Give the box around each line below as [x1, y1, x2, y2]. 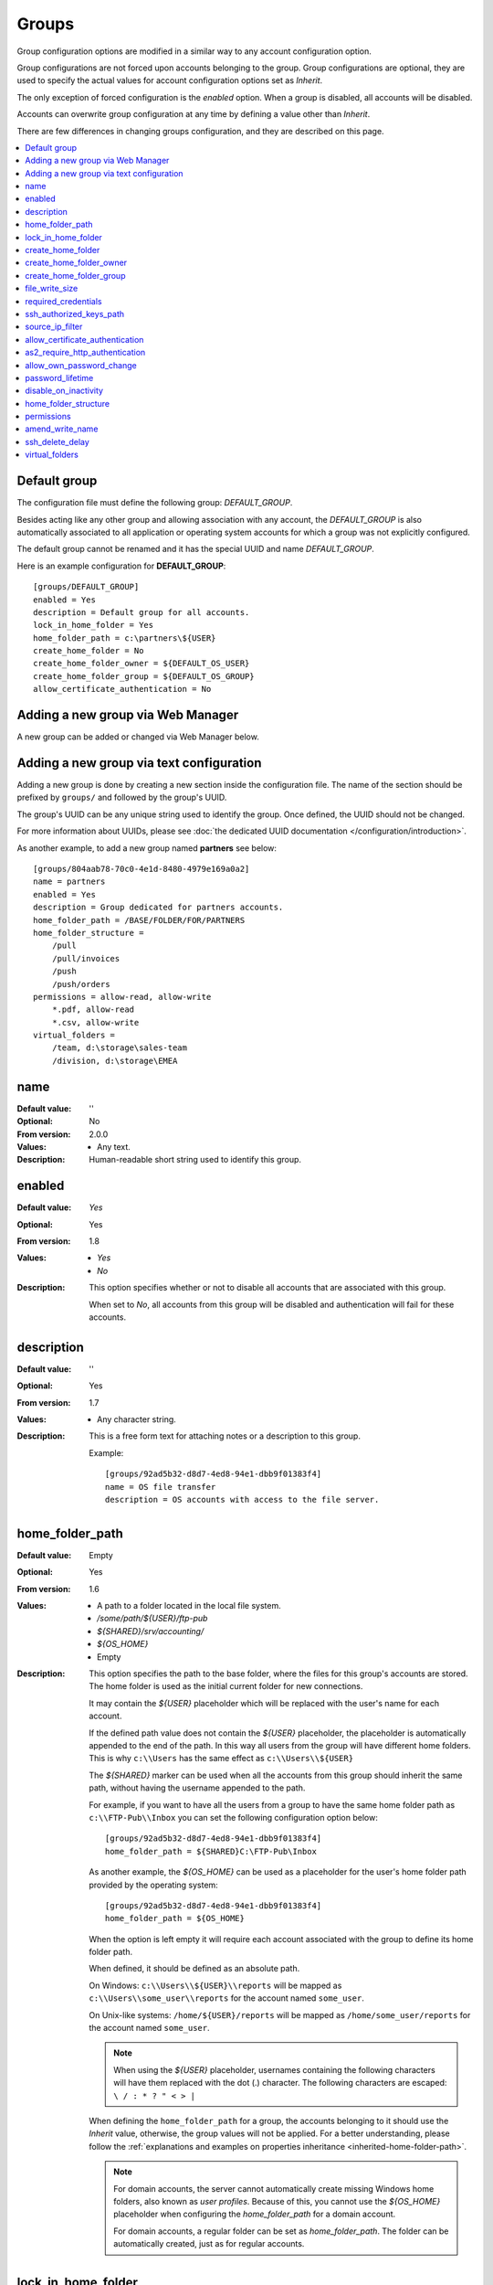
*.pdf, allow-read [51, 1004, 135, 1015]
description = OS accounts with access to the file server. [105, 1494, 380, 1505]
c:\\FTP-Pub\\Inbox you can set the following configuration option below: [89, 1812, 378, 1823]
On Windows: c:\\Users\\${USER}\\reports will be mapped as [89, 1980, 342, 1991]
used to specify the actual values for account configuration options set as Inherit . [16, 75, 323, 86]
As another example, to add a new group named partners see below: [16, 842, 278, 854]
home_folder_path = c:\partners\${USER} [33, 632, 216, 643]
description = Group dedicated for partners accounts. [33, 902, 284, 913]
